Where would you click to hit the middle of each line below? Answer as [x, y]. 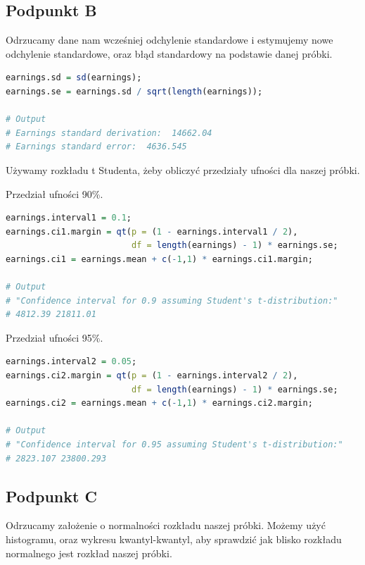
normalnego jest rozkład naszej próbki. [89, 553]
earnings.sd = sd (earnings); [74, 78]
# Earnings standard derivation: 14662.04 [109, 133]
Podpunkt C [51, 496]
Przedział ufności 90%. [55, 193]
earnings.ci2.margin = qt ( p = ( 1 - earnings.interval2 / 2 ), [152, 376]
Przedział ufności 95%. [55, 337]
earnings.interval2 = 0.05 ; [71, 362]
